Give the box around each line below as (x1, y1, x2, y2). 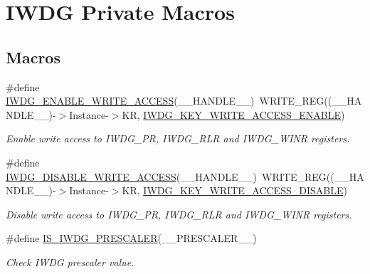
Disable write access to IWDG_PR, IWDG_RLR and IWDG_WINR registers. (6, 206, 352, 221)
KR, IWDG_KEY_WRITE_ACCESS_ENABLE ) (122, 107, 345, 122)
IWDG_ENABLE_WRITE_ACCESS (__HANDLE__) (6, 93, 255, 108)
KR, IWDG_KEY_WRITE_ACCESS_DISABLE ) (122, 183, 347, 198)
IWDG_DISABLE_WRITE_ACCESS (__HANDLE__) (6, 169, 258, 184)
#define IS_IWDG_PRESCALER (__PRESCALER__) (6, 231, 257, 246)
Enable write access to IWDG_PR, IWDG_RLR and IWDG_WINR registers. (6, 131, 350, 146)
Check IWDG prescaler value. (6, 254, 134, 269)
